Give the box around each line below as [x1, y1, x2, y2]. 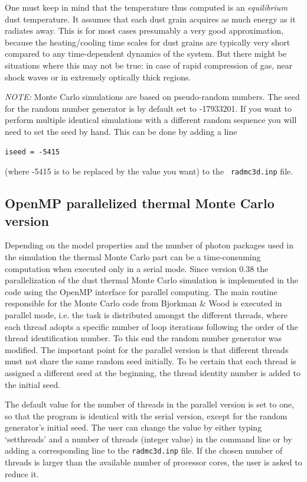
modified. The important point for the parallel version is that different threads [5, 343, 289, 355]
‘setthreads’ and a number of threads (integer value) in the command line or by [5, 432, 292, 445]
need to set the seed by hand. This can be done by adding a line [5, 125, 237, 137]
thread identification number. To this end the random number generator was [5, 332, 282, 344]
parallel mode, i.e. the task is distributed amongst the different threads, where [5, 308, 288, 321]
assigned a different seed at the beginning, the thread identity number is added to [5, 366, 301, 379]
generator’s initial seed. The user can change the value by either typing [5, 421, 262, 434]
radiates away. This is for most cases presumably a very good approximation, [5, 24, 284, 37]
